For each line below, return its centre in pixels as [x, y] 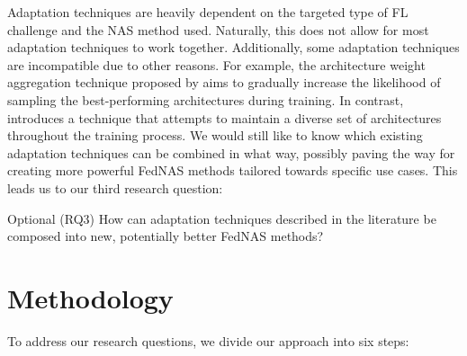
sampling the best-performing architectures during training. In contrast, [206, 99]
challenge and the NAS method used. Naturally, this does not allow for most [218, 29]
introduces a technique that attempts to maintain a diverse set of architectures [225, 117]
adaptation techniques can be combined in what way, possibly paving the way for [231, 152]
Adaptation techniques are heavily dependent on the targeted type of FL [208, 12]
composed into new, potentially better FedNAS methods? [166, 236]
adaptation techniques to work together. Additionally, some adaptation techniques [233, 47]
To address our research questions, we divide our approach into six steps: [208, 340]
